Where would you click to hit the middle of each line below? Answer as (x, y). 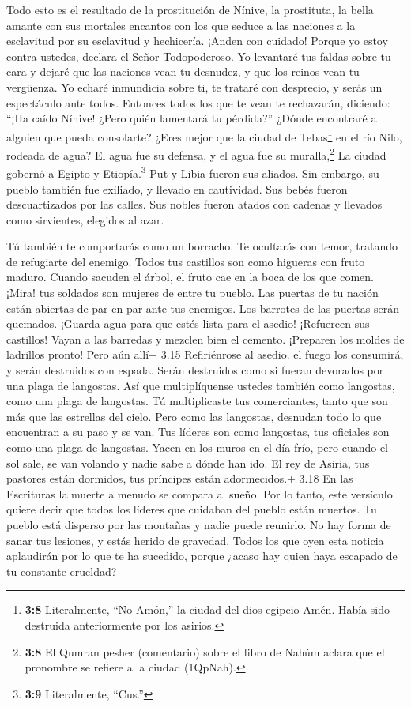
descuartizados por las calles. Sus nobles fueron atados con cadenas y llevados (194, 204)
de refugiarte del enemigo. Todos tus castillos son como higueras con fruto (186, 261)
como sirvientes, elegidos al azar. (85, 219)
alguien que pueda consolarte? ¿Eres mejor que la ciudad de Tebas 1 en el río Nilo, (204, 135)
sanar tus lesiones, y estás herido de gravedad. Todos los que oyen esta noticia (195, 540)
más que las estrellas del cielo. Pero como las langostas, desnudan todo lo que (194, 416)
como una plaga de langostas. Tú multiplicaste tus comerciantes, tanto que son (197, 401)
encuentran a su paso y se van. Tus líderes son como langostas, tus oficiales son (198, 432)
